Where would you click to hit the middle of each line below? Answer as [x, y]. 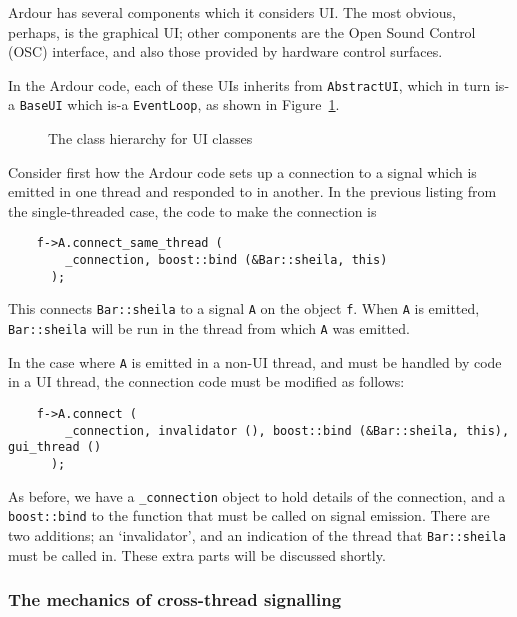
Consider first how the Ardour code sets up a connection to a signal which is [242, 171]
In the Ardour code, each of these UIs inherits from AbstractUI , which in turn [249, 84]
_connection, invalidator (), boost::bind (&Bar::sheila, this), [287, 430]
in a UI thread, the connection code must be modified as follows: [206, 381]
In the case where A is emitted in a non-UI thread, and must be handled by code [255, 361]
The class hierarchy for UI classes [150, 138]
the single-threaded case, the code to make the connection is [192, 210]
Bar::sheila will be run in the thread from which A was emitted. [209, 328]
